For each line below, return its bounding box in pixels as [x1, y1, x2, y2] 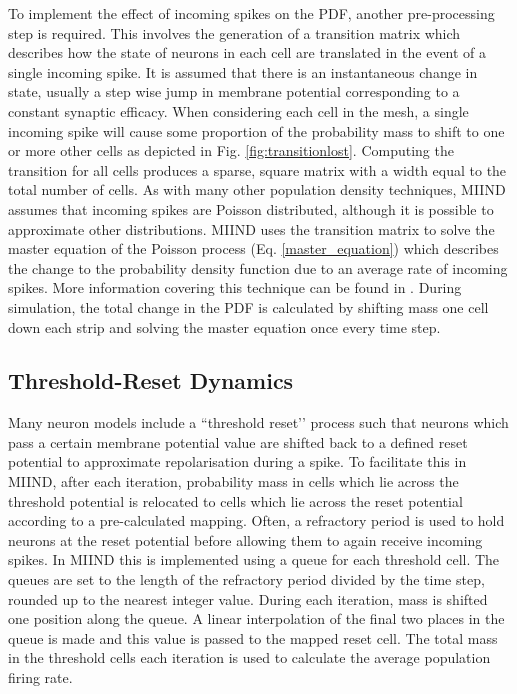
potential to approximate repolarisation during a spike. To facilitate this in [8, 451, 467, 472]
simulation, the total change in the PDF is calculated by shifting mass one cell [8, 296, 489, 317]
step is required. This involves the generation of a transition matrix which [8, 22, 461, 43]
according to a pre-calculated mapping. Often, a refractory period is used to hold [8, 510, 505, 531]
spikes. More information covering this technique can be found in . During [8, 277, 462, 298]
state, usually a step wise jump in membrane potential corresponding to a [8, 81, 460, 102]
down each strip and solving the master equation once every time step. [8, 316, 441, 337]
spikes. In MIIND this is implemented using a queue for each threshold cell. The [8, 549, 500, 570]
